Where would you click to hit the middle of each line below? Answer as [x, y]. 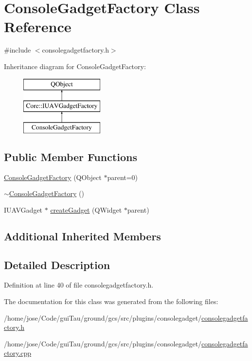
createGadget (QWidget [86, 209]
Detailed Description [57, 264]
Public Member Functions [71, 156]
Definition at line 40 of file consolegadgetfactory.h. [79, 285]
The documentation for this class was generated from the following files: [111, 301]
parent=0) [123, 177]
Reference [38, 27]
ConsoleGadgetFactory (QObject [53, 177]
